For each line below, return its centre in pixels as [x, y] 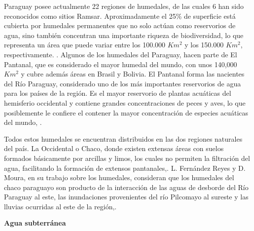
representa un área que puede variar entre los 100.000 [85, 45]
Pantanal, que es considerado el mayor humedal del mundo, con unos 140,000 [121, 64]
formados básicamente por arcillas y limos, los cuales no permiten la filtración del [127, 158]
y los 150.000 [204, 45]
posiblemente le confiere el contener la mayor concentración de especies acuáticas [126, 112]
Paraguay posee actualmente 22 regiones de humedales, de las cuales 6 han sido [124, 6]
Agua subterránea [35, 223]
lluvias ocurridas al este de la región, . [60, 206]
